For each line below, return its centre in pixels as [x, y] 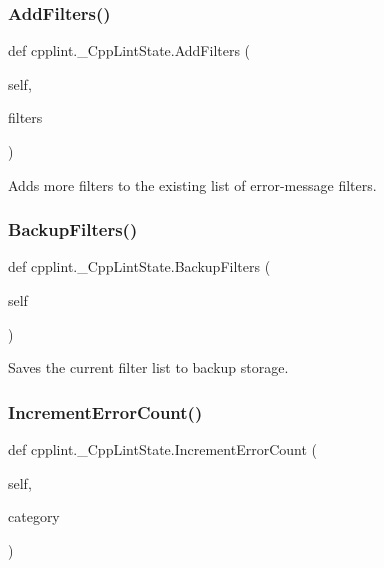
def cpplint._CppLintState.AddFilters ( [129, 50]
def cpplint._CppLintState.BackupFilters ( [139, 266]
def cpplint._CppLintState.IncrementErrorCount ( [162, 449]
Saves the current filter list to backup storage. [148, 367]
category [34, 516]
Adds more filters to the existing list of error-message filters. [192, 184]
